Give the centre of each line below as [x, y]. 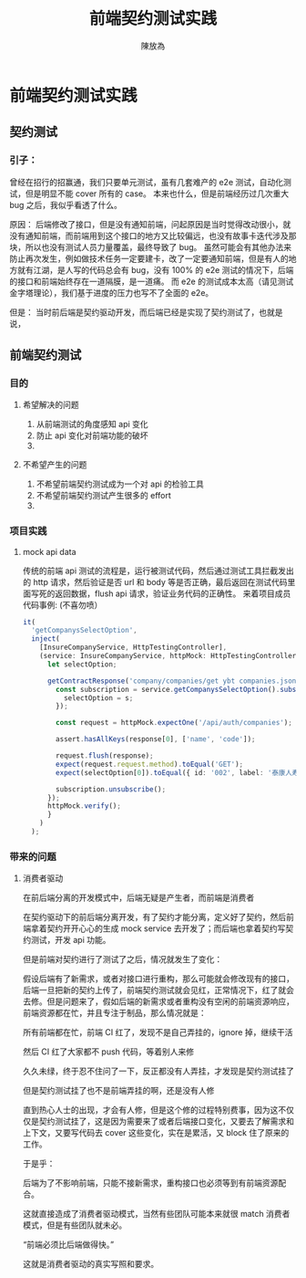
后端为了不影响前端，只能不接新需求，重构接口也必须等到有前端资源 [150, 1183]
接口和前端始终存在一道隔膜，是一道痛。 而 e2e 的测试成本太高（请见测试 [155, 281]
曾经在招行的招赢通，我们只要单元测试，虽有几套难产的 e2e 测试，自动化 [147, 182]
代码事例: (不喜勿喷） [62, 604]
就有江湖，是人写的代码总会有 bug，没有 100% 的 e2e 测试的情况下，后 [152, 269]
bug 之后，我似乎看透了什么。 [66, 204]
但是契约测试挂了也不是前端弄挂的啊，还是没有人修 [118, 1091]
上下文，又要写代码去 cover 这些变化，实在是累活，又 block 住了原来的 [156, 1133]
